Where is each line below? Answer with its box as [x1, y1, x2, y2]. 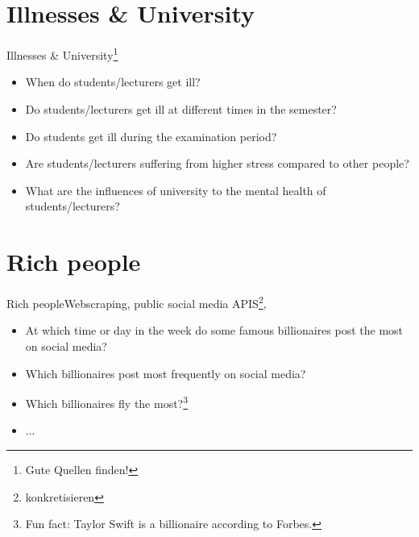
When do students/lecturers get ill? [25, 73, 201, 90]
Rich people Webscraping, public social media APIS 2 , [6, 293, 267, 311]
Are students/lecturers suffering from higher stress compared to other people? [25, 155, 409, 172]
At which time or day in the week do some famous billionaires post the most [25, 322, 404, 339]
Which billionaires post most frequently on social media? [25, 364, 306, 381]
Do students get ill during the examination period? [25, 127, 277, 144]
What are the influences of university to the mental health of [25, 181, 326, 198]
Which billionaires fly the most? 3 [25, 393, 189, 411]
